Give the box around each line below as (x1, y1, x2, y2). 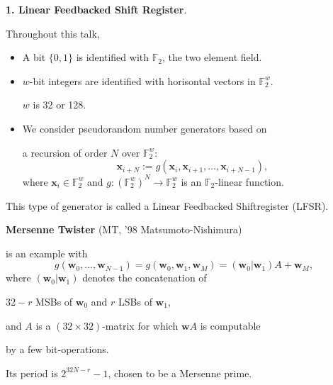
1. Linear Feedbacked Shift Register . (6, 2, 187, 16)
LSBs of (118, 294, 152, 309)
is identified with (76, 50, 149, 65)
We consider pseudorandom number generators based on (22, 121, 267, 135)
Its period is (6, 365, 58, 380)
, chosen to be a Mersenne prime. (108, 365, 252, 380)
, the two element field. (162, 50, 262, 65)
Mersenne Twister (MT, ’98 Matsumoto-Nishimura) (6, 222, 242, 237)
